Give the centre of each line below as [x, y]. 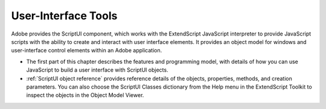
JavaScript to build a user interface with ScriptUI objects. [97, 70]
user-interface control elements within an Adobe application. [87, 51]
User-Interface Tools [64, 16]
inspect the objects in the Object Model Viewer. [85, 95]
